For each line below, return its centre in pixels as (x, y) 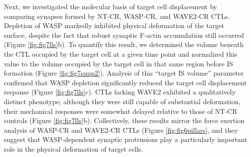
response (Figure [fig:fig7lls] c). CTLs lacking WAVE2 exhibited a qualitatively (120, 92)
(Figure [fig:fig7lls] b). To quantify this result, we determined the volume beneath (124, 44)
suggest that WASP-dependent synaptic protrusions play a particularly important (125, 139)
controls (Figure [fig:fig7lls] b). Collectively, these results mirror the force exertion (124, 120)
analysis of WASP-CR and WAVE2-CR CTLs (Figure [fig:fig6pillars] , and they (121, 130)
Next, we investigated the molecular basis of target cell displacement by (110, 6)
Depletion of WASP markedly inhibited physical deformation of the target (114, 25)
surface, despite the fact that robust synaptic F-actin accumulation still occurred (124, 35)
